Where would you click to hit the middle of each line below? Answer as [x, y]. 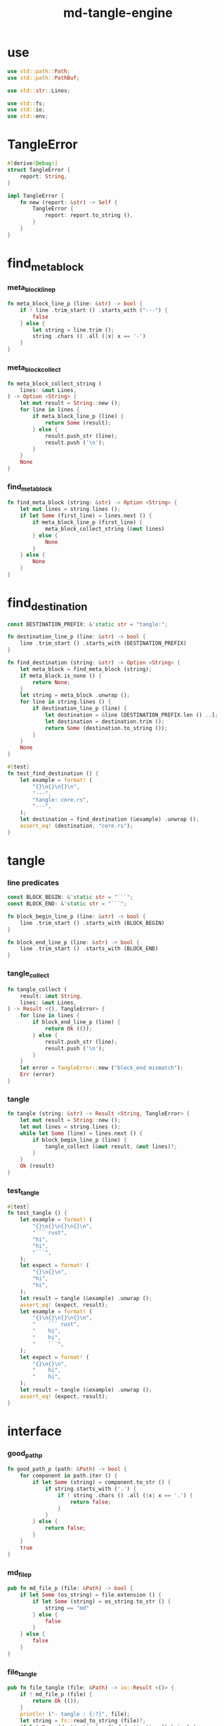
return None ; [52, 682]
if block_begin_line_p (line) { [80, 1140]
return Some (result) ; [78, 423]
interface [34, 1431]
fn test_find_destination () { [53, 774]
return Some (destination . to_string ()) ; [106, 728]
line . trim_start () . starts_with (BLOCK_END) [89, 949]
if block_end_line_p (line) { [77, 1022]
